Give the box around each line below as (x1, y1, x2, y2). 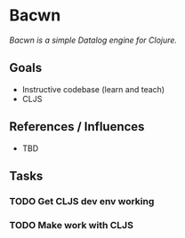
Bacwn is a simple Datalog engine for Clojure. (9, 35, 178, 45)
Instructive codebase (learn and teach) (21, 83, 165, 94)
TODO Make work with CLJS (9, 218, 133, 231)
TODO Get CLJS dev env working (9, 194, 155, 207)
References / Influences (9, 119, 145, 134)
